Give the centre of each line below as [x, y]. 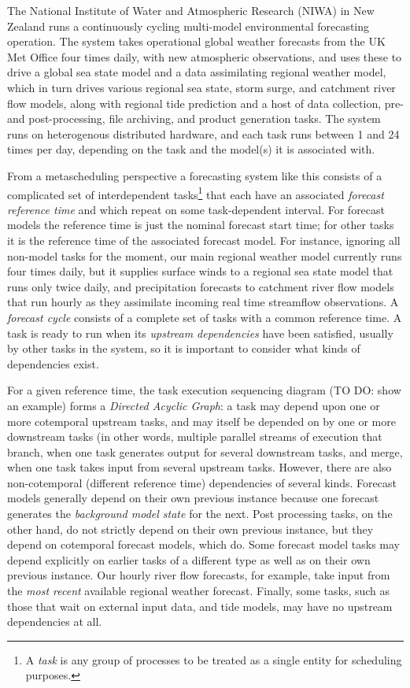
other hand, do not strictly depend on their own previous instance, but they [190, 529]
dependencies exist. [53, 363]
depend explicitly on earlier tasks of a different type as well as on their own [189, 559]
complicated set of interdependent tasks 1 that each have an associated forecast [196, 193]
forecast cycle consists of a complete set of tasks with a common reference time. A [205, 317]
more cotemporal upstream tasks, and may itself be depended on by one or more [201, 421]
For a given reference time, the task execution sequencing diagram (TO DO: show [204, 390]
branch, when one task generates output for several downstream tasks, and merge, [205, 451]
